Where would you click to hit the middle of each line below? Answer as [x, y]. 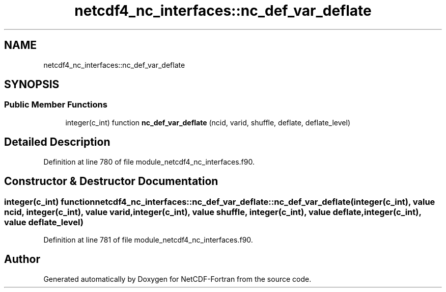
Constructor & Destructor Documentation [111, 181]
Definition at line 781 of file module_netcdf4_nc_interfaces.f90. [148, 240]
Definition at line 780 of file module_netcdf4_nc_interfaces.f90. [149, 162]
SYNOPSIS [32, 85]
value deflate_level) [44, 222]
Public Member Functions [56, 105]
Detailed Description [57, 142]
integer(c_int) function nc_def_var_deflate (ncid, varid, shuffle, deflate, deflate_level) [208, 122]
